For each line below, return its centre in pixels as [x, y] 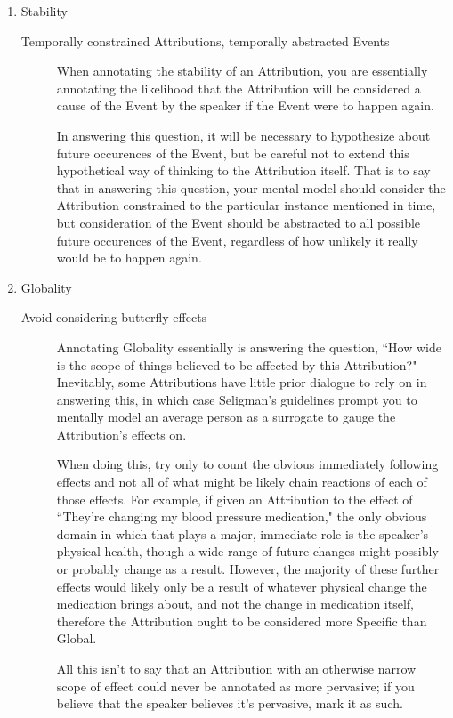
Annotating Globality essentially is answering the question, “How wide [249, 347]
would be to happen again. [129, 258]
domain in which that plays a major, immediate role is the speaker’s [243, 533]
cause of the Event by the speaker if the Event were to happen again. [245, 105]
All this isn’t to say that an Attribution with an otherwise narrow [236, 668]
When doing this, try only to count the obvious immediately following [247, 464]
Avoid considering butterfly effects [114, 317]
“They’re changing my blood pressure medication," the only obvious [242, 516]
